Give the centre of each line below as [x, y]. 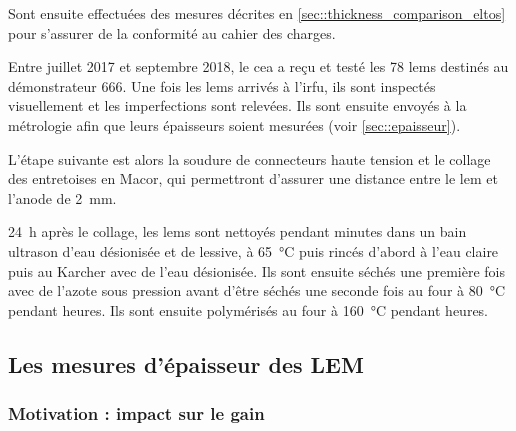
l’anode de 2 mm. [62, 197]
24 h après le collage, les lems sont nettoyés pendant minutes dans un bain [237, 231]
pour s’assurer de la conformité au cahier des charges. [172, 32]
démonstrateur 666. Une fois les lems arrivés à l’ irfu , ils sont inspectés [222, 85]
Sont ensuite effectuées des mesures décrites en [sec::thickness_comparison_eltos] [257, 13]
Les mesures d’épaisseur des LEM [186, 363]
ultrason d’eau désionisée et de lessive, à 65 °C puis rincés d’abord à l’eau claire [253, 250]
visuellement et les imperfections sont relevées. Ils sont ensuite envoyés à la [237, 105]
